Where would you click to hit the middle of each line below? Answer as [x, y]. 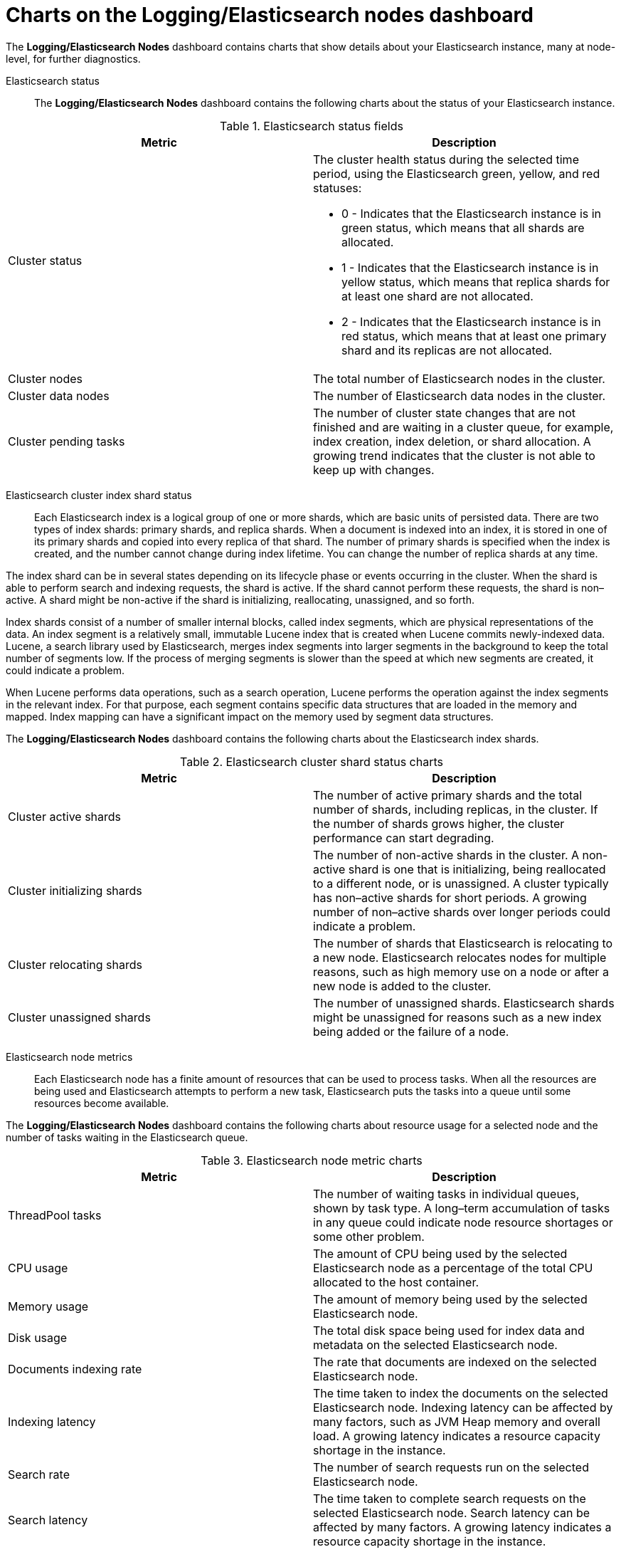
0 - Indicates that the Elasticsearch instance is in [472, 213]
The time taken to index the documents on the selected [461, 1393]
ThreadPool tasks [55, 1215]
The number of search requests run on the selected [451, 1467]
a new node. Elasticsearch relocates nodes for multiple [460, 957]
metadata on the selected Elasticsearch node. [435, 1344]
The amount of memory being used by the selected [450, 1299]
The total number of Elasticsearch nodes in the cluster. [459, 378]
